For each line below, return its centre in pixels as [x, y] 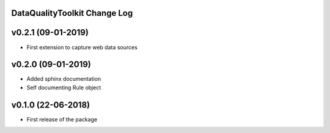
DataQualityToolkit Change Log [72, 13]
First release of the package [62, 119]
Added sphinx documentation [64, 79]
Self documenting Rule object [64, 87]
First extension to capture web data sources [82, 47]
